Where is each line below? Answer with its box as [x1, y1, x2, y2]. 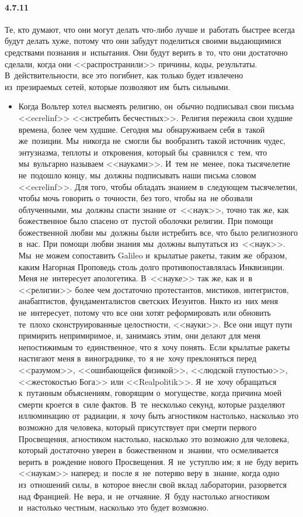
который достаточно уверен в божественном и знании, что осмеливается [18, 444, 278, 456]
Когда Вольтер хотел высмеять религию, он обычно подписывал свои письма [18, 100, 294, 112]
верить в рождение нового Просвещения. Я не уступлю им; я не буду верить [18, 455, 298, 467]
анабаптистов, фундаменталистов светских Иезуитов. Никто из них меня [18, 295, 278, 307]
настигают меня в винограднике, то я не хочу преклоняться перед [18, 352, 257, 364]
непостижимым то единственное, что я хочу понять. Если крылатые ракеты [18, 340, 290, 353]
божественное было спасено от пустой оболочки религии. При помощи [18, 215, 273, 227]
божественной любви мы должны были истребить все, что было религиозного [18, 226, 298, 238]
